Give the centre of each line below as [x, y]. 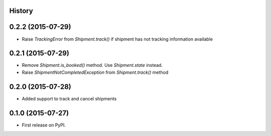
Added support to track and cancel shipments [69, 98]
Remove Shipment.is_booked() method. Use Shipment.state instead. [92, 65]
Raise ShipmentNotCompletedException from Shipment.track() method [95, 72]
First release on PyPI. [44, 125]
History [21, 11]
